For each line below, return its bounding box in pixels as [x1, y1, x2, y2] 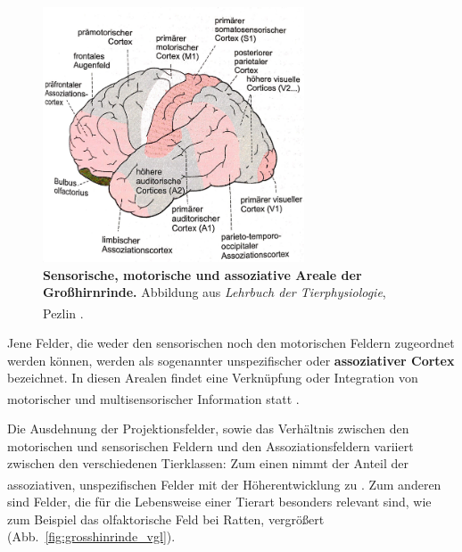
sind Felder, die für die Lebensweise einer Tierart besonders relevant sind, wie [7, 492, 432, 511]
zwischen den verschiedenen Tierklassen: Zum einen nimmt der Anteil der [7, 454, 408, 473]
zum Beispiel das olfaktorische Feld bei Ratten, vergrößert [7, 509, 325, 528]
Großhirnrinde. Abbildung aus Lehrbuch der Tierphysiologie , [43, 283, 386, 301]
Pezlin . [43, 303, 84, 322]
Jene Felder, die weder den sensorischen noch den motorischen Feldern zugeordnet [7, 333, 455, 351]
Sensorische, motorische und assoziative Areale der [43, 265, 362, 284]
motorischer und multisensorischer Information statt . [7, 389, 300, 408]
